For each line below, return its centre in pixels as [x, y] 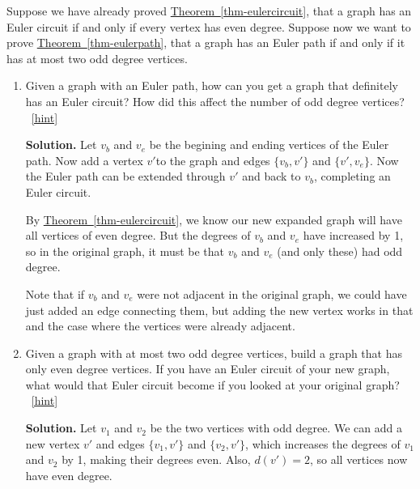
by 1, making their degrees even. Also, [156, 459]
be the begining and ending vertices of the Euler [269, 145]
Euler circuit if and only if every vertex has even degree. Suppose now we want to [209, 26]
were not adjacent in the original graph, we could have [272, 293]
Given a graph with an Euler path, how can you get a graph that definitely [212, 85]
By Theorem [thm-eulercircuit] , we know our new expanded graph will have [214, 219]
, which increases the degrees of [323, 443]
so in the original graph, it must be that [125, 251]
